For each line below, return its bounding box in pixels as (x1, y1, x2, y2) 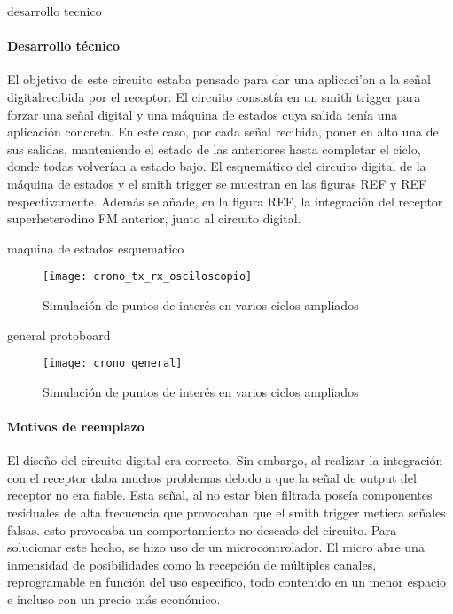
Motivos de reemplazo (7, 417, 144, 436)
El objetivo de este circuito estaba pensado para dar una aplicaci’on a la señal (7, 70, 431, 89)
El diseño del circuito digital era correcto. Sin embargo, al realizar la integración (7, 451, 443, 470)
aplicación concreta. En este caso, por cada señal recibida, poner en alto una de (7, 122, 439, 141)
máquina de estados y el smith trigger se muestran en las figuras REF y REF (7, 174, 427, 192)
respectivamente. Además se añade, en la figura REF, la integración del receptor (7, 191, 443, 210)
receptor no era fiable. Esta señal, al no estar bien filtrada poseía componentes (7, 486, 433, 504)
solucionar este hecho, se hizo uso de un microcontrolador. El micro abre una (7, 538, 425, 556)
